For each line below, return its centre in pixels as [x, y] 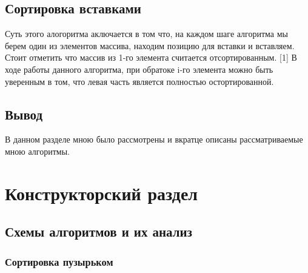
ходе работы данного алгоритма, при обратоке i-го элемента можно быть [139, 69]
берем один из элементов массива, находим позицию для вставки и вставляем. [150, 45]
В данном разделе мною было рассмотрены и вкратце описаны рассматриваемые [154, 139]
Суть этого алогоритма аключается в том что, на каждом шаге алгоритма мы [146, 34]
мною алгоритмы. [37, 151]
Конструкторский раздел [102, 193]
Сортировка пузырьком [59, 261]
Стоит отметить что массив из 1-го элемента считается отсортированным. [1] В [151, 57]
